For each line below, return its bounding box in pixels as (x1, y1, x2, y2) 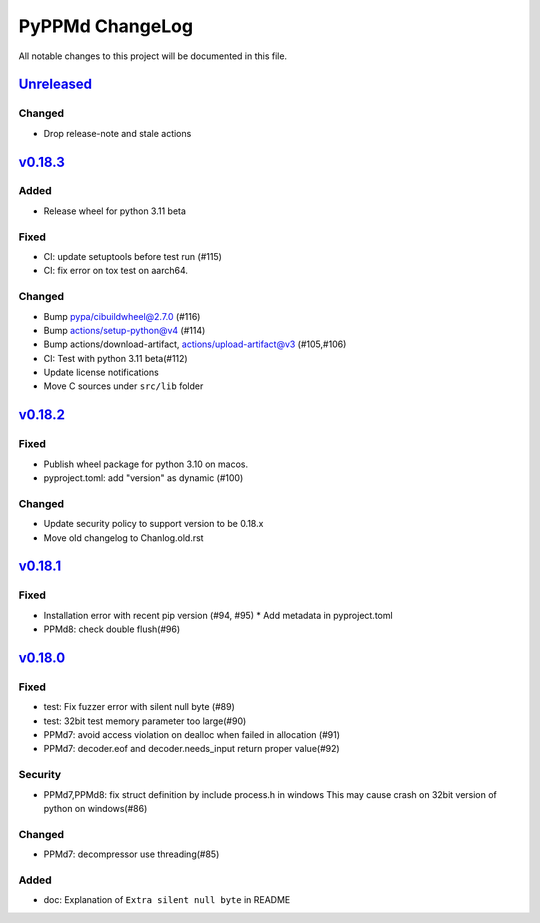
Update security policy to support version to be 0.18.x (43, 518, 264, 530)
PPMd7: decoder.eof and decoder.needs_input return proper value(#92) (43, 743, 340, 755)
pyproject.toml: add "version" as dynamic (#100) (43, 472, 244, 484)
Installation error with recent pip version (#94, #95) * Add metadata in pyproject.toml (43, 609, 394, 621)
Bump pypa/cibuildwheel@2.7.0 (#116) (43, 310, 201, 322)
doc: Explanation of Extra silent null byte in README (43, 894, 291, 906)
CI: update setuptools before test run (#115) (43, 251, 222, 262)
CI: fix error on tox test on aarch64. (43, 265, 189, 277)
